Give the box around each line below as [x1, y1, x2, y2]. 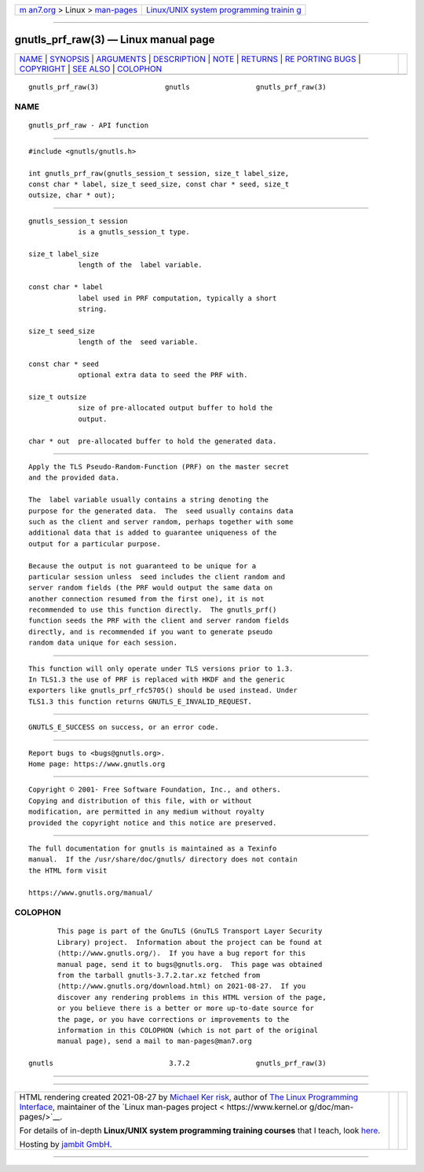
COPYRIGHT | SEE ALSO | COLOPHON [19, 63, 163, 74]
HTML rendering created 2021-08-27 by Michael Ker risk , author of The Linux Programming [19, 1091, 359, 1102]
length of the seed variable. [78, 338, 199, 347]
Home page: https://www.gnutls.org [28, 759, 166, 768]
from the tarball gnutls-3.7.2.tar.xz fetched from [57, 971, 261, 980]
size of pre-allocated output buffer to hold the [78, 403, 273, 413]
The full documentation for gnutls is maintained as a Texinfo [28, 843, 277, 853]
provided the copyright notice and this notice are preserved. [28, 818, 277, 827]
